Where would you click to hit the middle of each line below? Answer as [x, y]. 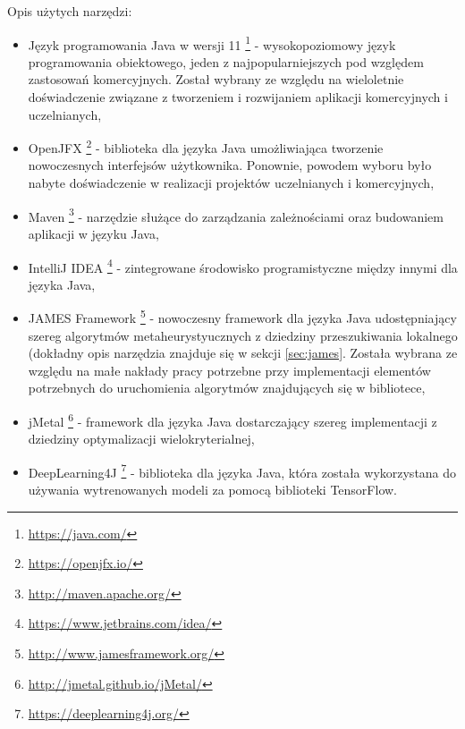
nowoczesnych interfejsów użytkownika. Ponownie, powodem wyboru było [230, 165]
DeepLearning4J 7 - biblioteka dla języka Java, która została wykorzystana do [242, 470]
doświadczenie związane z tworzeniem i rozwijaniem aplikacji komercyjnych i [238, 97]
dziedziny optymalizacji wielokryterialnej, [141, 439]
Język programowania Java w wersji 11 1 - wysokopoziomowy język [212, 43]
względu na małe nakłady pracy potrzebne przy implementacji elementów [229, 370]
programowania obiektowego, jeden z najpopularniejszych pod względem [226, 61]
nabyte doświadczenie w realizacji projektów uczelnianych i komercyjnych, [231, 183]
